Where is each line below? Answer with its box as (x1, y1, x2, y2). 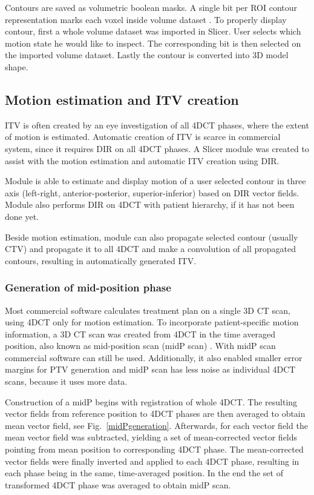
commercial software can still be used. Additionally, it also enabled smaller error (5, 351, 303, 364)
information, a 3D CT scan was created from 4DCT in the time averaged (5, 327, 276, 340)
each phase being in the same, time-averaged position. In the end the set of (5, 467, 283, 479)
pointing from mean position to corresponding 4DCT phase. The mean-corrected (5, 443, 304, 456)
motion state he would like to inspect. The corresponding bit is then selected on (5, 36, 301, 49)
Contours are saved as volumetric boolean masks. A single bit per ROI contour (5, 1, 298, 13)
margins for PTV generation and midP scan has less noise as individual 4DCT (5, 363, 296, 376)
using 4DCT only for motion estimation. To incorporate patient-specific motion (5, 316, 299, 328)
